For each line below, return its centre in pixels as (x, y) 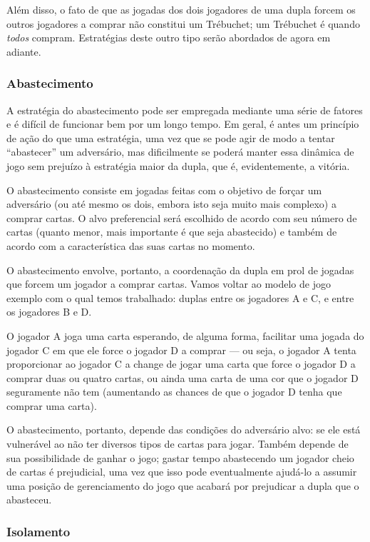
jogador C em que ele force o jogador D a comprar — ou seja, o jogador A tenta (181, 350)
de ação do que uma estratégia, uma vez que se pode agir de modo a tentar (171, 137)
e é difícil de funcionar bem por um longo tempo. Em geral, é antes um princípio (183, 124)
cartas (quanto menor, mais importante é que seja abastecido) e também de (172, 232)
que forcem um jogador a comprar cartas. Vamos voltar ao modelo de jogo (169, 284)
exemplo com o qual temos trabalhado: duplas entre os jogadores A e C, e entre (180, 297)
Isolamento (38, 531)
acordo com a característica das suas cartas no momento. (131, 245)
